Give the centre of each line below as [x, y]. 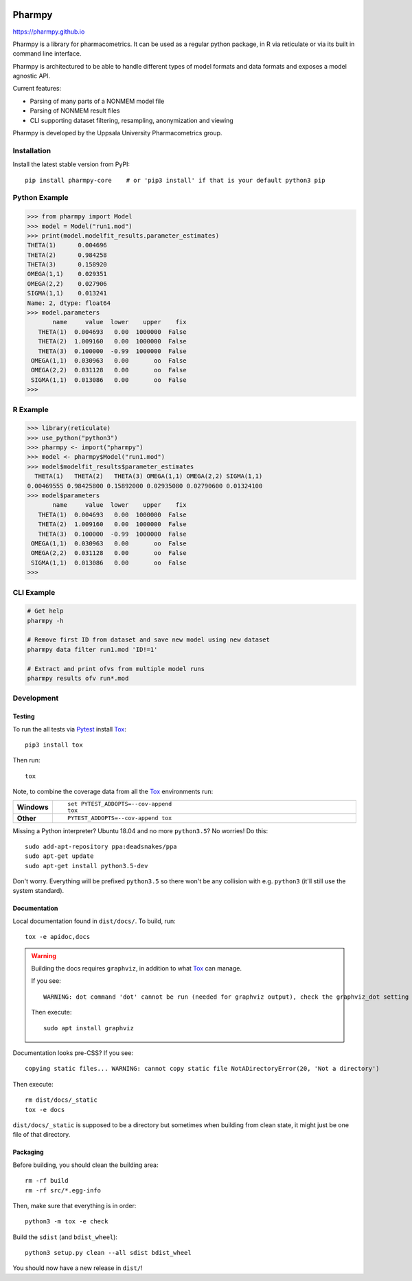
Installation [32, 150]
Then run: [26, 760]
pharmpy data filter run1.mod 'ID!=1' [92, 649]
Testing [24, 716]
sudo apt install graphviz [89, 1028]
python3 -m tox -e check [67, 1222]
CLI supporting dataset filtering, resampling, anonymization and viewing [131, 120]
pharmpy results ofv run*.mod [78, 679]
